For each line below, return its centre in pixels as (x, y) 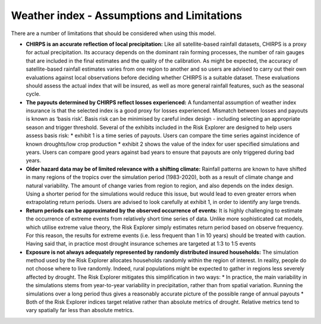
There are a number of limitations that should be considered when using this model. (114, 33)
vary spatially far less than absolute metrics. (80, 310)
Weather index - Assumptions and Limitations (127, 15)
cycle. (33, 94)
